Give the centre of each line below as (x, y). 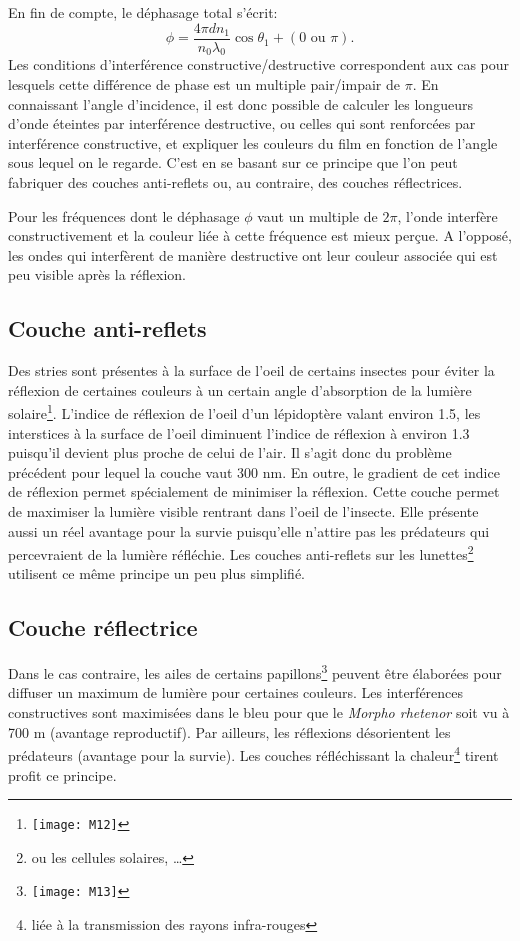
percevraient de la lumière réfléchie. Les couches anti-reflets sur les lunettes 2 (241, 552)
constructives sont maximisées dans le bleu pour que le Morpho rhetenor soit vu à (259, 712)
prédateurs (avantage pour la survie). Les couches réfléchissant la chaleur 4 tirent (253, 753)
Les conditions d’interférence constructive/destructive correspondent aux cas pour (259, 64)
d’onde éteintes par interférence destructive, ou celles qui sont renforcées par (242, 123)
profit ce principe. (62, 774)
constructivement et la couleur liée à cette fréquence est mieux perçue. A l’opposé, (260, 235)
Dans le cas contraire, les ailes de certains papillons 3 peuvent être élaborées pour (255, 671)
